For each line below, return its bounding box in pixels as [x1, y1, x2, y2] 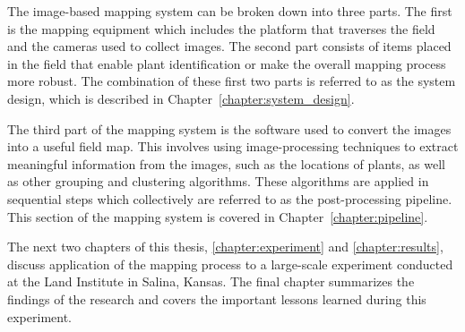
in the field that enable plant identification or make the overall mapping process [7, 54, 446, 72]
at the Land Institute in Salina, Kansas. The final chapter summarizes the [7, 272, 415, 291]
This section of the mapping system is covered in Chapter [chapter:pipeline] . [7, 207, 428, 226]
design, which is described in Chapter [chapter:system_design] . [7, 89, 355, 107]
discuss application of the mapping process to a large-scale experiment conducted [7, 254, 453, 273]
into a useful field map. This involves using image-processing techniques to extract [7, 137, 459, 156]
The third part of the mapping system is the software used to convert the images [7, 119, 452, 138]
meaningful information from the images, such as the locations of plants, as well [7, 154, 445, 173]
